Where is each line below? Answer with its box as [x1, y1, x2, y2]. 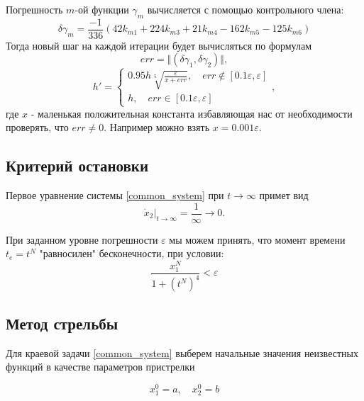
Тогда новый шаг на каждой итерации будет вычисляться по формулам [6, 38, 312, 52]
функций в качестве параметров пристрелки [6, 359, 195, 374]
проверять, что [6, 120, 69, 135]
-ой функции [75, 2, 129, 16]
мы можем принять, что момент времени [169, 232, 346, 247]
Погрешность [6, 2, 63, 16]
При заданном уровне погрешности [6, 232, 158, 247]
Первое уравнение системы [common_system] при [6, 187, 224, 202]
